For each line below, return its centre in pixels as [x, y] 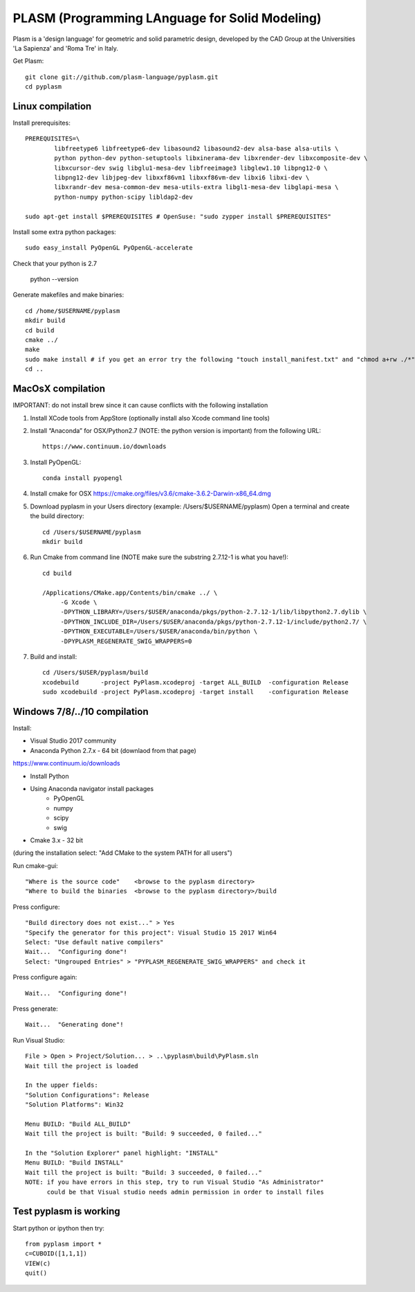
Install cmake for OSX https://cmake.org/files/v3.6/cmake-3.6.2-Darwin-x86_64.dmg [150, 494]
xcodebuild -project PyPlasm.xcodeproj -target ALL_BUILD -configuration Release [196, 682]
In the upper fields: [62, 1085]
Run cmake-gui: [35, 865]
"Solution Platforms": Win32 [74, 1105]
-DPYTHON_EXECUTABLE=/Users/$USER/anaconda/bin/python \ [159, 631]
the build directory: [57, 516]
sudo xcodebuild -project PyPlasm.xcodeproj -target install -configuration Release [196, 692]
